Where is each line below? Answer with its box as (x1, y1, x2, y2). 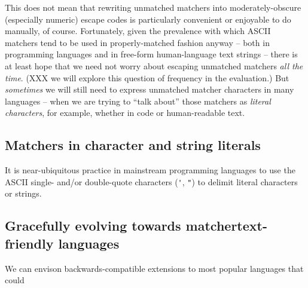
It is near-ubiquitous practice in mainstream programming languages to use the (5, 164, 295, 176)
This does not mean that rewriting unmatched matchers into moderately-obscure (5, 1, 301, 13)
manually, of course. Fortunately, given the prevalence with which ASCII (5, 24, 271, 37)
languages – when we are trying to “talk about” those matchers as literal (5, 94, 271, 107)
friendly (5, 234, 54, 252)
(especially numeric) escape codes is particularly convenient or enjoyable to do (5, 13, 291, 25)
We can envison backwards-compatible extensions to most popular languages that (5, 262, 304, 274)
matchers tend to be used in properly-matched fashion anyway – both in (5, 36, 270, 48)
